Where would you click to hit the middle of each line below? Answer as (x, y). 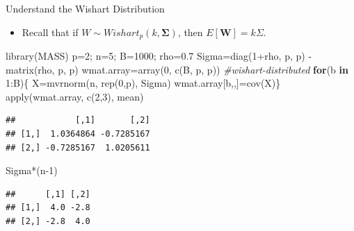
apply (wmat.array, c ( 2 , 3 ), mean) (75, 96)
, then (190, 32)
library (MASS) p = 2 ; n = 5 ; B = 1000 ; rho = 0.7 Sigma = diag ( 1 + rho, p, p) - (159, 56)
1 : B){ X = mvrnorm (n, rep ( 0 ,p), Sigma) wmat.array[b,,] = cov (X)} (143, 83)
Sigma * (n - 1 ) (32, 170)
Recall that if (50, 32)
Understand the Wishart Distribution (85, 8)
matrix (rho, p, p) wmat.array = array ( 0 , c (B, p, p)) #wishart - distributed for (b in (177, 69)
